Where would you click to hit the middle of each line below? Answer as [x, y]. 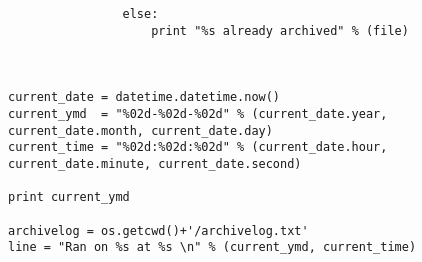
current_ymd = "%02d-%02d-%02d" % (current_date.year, [198, 113]
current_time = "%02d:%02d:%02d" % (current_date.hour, [198, 147]
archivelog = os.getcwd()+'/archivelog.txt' [158, 230]
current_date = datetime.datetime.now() [144, 97]
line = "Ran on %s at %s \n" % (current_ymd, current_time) [212, 247]
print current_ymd [69, 197]
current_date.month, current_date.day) [140, 130]
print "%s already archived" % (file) [280, 30]
